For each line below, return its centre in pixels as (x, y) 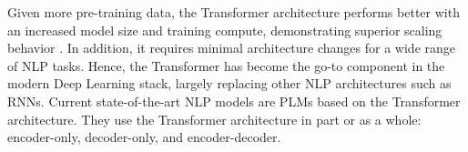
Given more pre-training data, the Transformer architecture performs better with (234, 12)
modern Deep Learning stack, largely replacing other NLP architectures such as (229, 83)
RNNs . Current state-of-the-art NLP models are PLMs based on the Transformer (234, 101)
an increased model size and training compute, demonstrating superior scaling (225, 30)
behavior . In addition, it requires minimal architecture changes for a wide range (232, 48)
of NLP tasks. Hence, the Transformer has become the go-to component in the (226, 65)
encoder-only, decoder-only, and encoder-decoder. (144, 137)
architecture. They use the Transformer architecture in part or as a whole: (214, 119)
